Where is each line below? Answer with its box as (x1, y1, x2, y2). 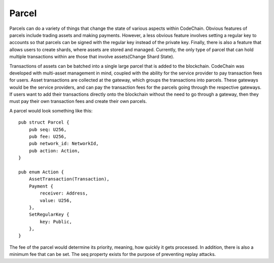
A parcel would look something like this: (9, 107, 93, 114)
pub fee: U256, (28, 134, 67, 139)
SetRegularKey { (28, 212, 70, 217)
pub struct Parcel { (18, 120, 70, 125)
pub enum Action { (18, 169, 64, 175)
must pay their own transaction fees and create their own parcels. (9, 98, 147, 104)
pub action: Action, (28, 147, 80, 154)
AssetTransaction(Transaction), (28, 176, 110, 182)
